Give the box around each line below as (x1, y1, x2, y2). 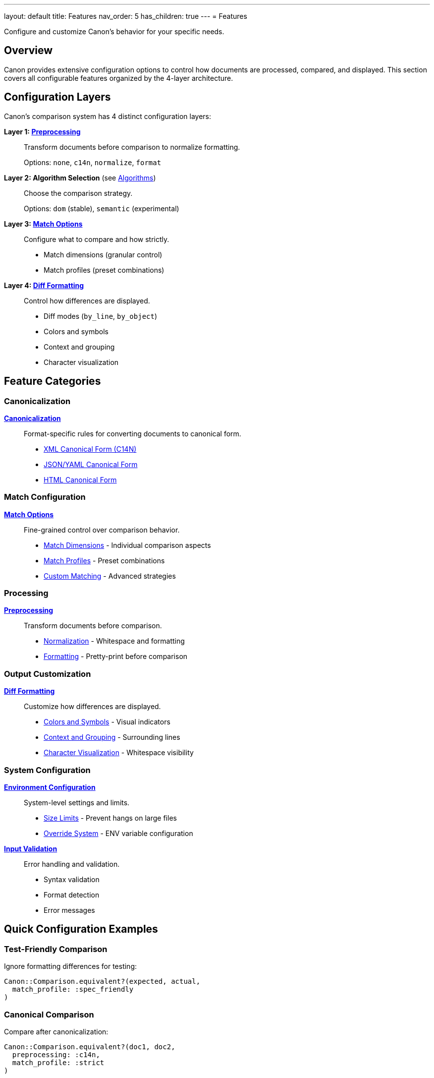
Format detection (44, 890, 100, 899)
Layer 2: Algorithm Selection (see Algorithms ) (4, 173, 156, 182)
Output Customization (4, 668, 91, 679)
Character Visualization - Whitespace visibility (44, 748, 194, 757)
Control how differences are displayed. (24, 296, 150, 305)
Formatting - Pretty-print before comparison (44, 652, 188, 661)
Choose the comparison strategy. (24, 188, 133, 197)
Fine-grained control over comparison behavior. (24, 525, 180, 534)
